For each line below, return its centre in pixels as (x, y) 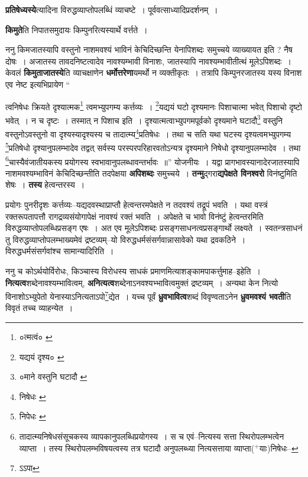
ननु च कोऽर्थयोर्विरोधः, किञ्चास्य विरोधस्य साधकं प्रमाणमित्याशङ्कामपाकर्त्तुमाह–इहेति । (133, 270)
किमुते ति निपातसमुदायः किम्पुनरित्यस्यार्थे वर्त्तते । (77, 29)
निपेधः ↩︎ (33, 416)
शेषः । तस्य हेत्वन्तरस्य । (45, 185)
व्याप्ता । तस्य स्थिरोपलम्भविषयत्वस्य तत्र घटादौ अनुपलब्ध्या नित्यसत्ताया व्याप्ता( (137, 448)
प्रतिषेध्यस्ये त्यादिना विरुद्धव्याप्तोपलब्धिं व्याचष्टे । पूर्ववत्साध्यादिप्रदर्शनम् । (112, 9)
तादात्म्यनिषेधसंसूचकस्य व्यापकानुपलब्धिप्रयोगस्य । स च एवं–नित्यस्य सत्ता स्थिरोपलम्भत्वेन (152, 436)
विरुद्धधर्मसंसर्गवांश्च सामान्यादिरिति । (60, 251)
